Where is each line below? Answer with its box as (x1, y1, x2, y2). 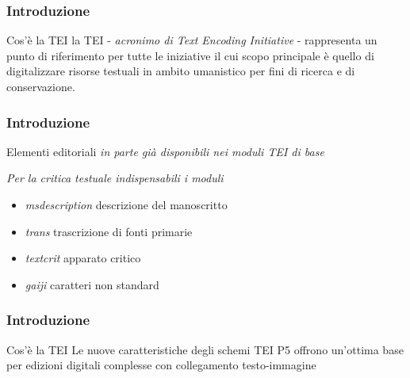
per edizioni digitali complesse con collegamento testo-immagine (6, 357, 316, 373)
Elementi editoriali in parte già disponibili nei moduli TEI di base (6, 143, 324, 159)
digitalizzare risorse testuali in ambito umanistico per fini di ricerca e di (6, 63, 355, 79)
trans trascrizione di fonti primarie (25, 223, 193, 239)
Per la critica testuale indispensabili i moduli (6, 170, 224, 186)
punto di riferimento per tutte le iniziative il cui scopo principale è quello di (6, 47, 374, 63)
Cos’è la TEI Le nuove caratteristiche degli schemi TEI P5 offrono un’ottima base (6, 341, 404, 357)
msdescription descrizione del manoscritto (25, 197, 228, 212)
